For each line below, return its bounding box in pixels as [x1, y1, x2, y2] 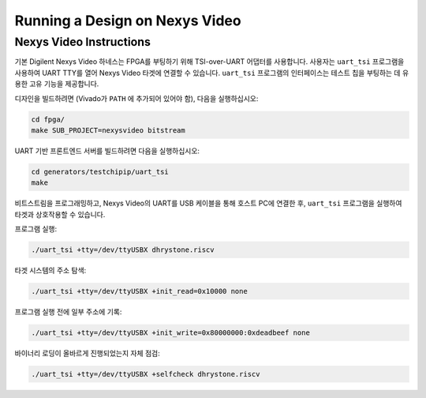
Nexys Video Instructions [14, 35, 151, 49]
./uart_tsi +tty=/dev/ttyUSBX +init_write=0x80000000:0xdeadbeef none [31, 328, 311, 337]
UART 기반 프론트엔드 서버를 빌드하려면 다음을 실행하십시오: [14, 146, 200, 156]
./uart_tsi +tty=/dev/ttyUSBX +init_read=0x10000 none [31, 287, 248, 296]
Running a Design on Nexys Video [14, 12, 241, 29]
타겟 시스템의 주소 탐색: [14, 265, 87, 276]
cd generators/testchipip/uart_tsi [31, 167, 169, 176]
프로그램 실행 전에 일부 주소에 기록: [14, 307, 122, 316]
